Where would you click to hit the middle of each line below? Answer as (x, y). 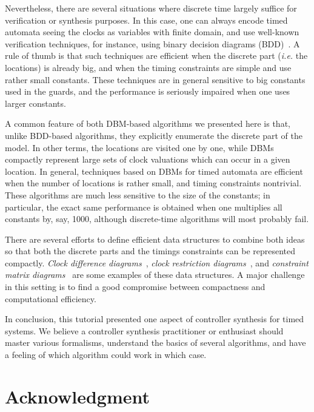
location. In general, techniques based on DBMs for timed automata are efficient (154, 171)
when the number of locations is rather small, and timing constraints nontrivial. (153, 183)
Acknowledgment (77, 396)
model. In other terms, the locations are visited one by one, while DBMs (139, 147)
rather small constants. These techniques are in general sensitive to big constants (155, 79)
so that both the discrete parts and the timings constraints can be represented (150, 251)
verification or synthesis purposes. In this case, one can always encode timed (146, 20)
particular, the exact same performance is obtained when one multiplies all (144, 207)
